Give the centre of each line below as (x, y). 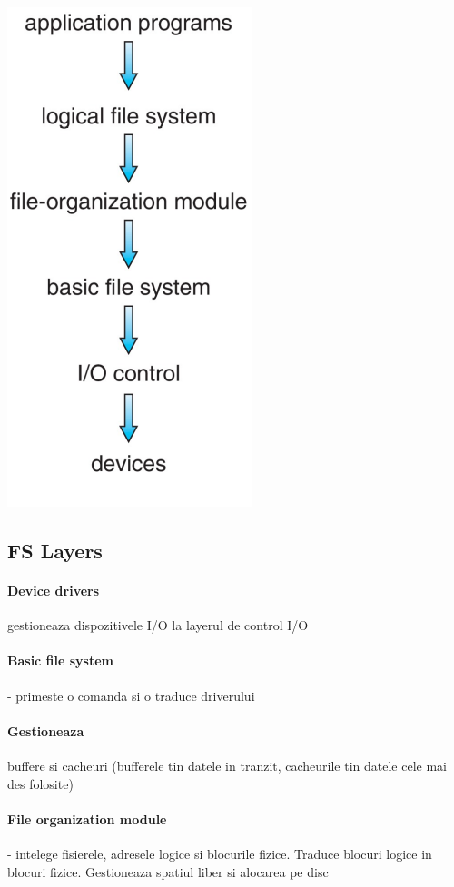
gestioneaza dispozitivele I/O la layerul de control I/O (158, 625)
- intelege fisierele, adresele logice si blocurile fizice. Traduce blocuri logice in (220, 853)
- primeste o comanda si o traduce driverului (131, 695)
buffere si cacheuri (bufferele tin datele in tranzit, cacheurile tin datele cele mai (227, 765)
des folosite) (40, 783)
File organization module (87, 818)
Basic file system (61, 660)
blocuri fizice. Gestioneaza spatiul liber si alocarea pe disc (168, 871)
